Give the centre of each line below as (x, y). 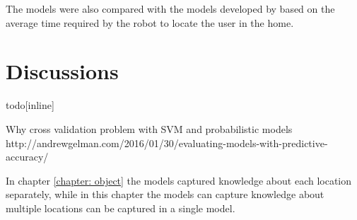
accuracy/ (27, 157)
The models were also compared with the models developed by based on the (170, 8)
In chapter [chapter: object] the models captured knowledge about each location (179, 180)
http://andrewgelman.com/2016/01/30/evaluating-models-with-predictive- (167, 143)
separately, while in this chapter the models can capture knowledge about (165, 194)
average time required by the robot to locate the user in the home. (150, 22)
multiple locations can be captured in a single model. (121, 208)
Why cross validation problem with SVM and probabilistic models (149, 128)
